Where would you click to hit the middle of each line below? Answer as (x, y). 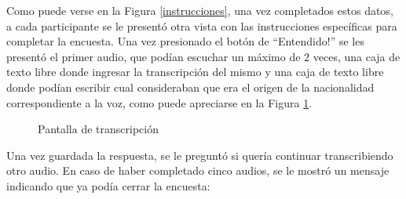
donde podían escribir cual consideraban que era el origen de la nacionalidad (190, 87)
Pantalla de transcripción (98, 129)
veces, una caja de (357, 56)
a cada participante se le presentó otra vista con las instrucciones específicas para (202, 25)
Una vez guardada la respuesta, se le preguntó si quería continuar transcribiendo (200, 155)
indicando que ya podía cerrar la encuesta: (108, 185)
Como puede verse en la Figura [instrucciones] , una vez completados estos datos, (200, 10)
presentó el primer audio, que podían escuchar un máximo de (154, 56)
